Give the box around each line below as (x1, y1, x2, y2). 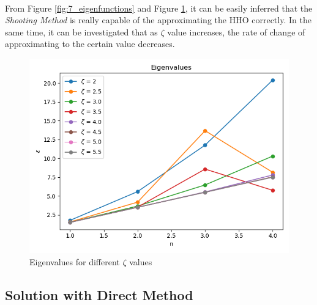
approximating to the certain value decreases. (5, 37, 175, 50)
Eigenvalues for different (29, 255, 120, 268)
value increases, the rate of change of (167, 25, 305, 38)
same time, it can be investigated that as (5, 25, 158, 38)
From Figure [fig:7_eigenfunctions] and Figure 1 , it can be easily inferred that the (5, 1, 313, 14)
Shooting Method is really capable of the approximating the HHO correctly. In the (5, 13, 311, 26)
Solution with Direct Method (5, 285, 193, 304)
